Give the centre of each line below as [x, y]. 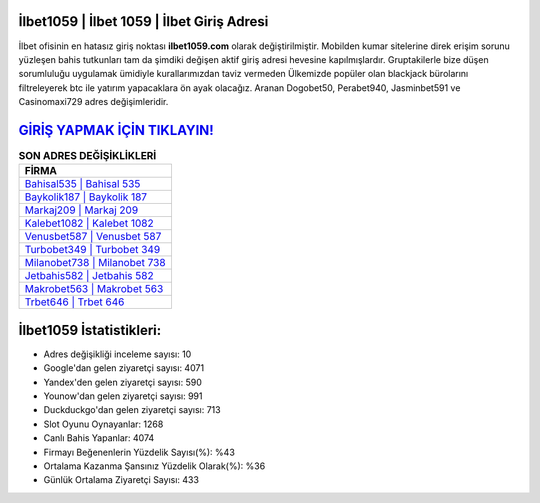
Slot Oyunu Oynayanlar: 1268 [103, 424]
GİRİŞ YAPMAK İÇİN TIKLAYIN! [116, 130]
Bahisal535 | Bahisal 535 [82, 184]
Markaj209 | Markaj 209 [81, 210]
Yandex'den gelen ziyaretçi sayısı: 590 [122, 382]
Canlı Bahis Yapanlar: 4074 [99, 438]
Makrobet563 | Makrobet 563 [94, 289]
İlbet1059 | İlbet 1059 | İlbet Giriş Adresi [143, 21]
